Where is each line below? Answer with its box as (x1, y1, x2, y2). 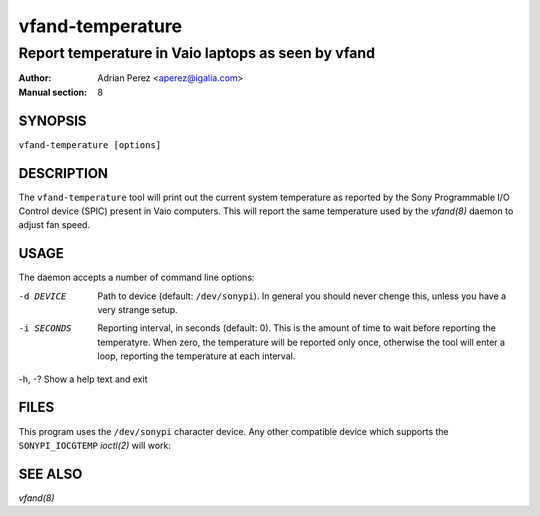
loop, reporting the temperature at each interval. (97, 350, 296, 362)
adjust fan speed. (18, 219, 90, 231)
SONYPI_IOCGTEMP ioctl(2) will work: (18, 439, 172, 451)
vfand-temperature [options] (18, 139, 162, 150)
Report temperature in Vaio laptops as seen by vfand (18, 44, 375, 62)
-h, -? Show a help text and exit (18, 373, 148, 385)
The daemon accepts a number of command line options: (18, 271, 255, 284)
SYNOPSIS (18, 112, 87, 129)
